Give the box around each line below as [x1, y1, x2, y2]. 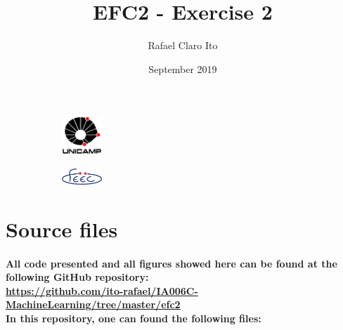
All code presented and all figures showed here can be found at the [6, 256, 337, 270]
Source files [6, 214, 118, 243]
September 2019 [148, 61, 217, 76]
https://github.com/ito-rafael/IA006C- [6, 283, 198, 298]
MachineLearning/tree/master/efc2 [6, 297, 181, 312]
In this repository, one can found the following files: [6, 310, 261, 325]
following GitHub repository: [6, 270, 149, 284]
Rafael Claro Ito [148, 38, 218, 53]
